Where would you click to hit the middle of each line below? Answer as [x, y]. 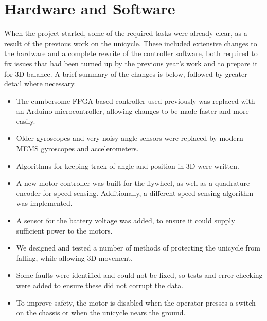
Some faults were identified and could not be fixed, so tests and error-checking [139, 275]
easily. [26, 121]
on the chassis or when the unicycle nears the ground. [101, 313]
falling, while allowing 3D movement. [74, 257]
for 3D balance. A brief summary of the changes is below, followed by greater [126, 73]
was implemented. [44, 203]
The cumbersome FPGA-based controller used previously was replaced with [136, 101]
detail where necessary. [40, 84]
